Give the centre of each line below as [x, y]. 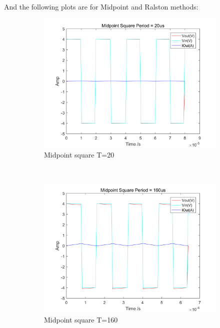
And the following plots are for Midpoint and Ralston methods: [101, 6]
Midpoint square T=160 [81, 319]
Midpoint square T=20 [79, 155]
